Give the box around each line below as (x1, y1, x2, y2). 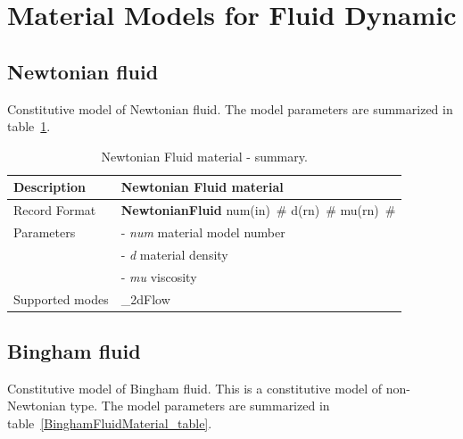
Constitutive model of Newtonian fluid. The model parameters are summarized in (7, 99, 453, 118)
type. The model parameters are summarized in (70, 396, 330, 415)
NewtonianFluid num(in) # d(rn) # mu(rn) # (120, 201, 396, 219)
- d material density (120, 244, 228, 263)
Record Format (13, 201, 96, 219)
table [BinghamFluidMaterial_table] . (7, 414, 212, 433)
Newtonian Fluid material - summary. (101, 146, 308, 165)
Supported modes (13, 289, 109, 308)
